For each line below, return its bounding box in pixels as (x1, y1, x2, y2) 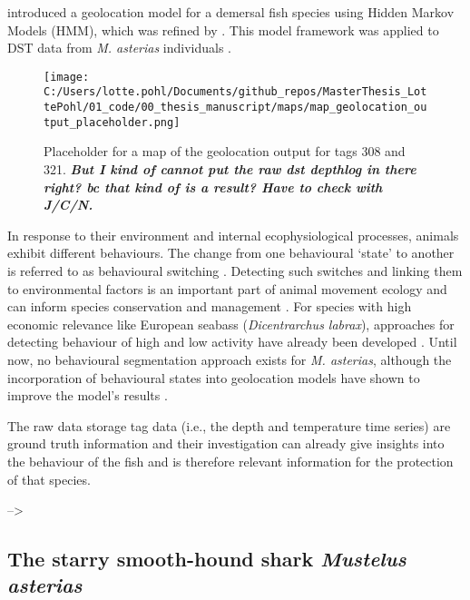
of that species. (7, 469, 91, 488)
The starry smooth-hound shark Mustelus (7, 545, 406, 573)
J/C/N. (44, 195, 93, 214)
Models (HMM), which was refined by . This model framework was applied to (7, 20, 439, 39)
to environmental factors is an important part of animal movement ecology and (7, 279, 447, 298)
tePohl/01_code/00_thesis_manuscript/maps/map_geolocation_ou (44, 101, 427, 114)
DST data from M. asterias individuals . (7, 38, 232, 57)
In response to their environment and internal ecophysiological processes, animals (7, 225, 459, 244)
